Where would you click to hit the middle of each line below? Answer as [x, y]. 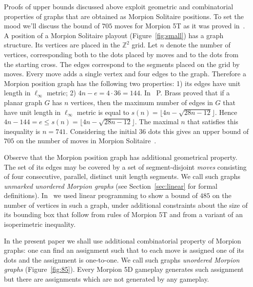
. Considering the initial [101, 131]
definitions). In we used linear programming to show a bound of [101, 195]
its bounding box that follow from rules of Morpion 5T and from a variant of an [124, 214]
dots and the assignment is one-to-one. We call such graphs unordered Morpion [122, 259]
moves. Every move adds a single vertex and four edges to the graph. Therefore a [125, 74]
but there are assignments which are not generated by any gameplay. [107, 279]
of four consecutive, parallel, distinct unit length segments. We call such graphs [122, 176]
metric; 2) [61, 93]
